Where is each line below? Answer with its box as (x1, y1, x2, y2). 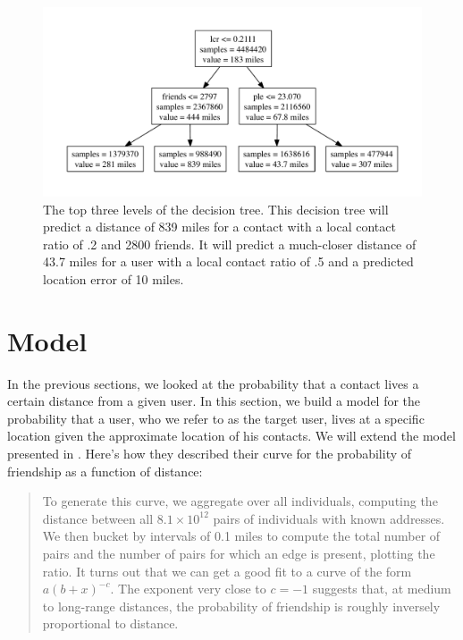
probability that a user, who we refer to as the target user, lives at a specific (7, 408, 425, 427)
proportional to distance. (42, 614, 179, 633)
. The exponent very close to (110, 579, 266, 598)
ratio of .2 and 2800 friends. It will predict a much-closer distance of (43, 234, 417, 253)
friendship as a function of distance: (7, 461, 203, 480)
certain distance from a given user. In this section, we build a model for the (7, 392, 421, 410)
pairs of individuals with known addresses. (213, 509, 445, 527)
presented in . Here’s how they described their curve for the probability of (7, 444, 412, 463)
